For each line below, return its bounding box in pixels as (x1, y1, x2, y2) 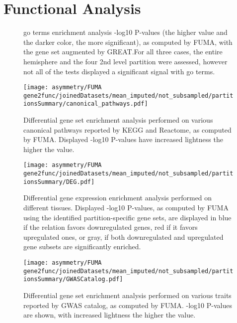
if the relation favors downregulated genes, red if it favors (23, 222, 198, 232)
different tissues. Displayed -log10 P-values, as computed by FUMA (23, 202, 229, 212)
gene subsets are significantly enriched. (23, 241, 141, 252)
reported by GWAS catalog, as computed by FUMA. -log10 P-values (23, 300, 232, 310)
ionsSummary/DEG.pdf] (23, 178, 95, 185)
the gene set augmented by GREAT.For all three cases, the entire (23, 46, 223, 57)
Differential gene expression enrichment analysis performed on (23, 192, 212, 203)
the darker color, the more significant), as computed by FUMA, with (23, 36, 233, 47)
